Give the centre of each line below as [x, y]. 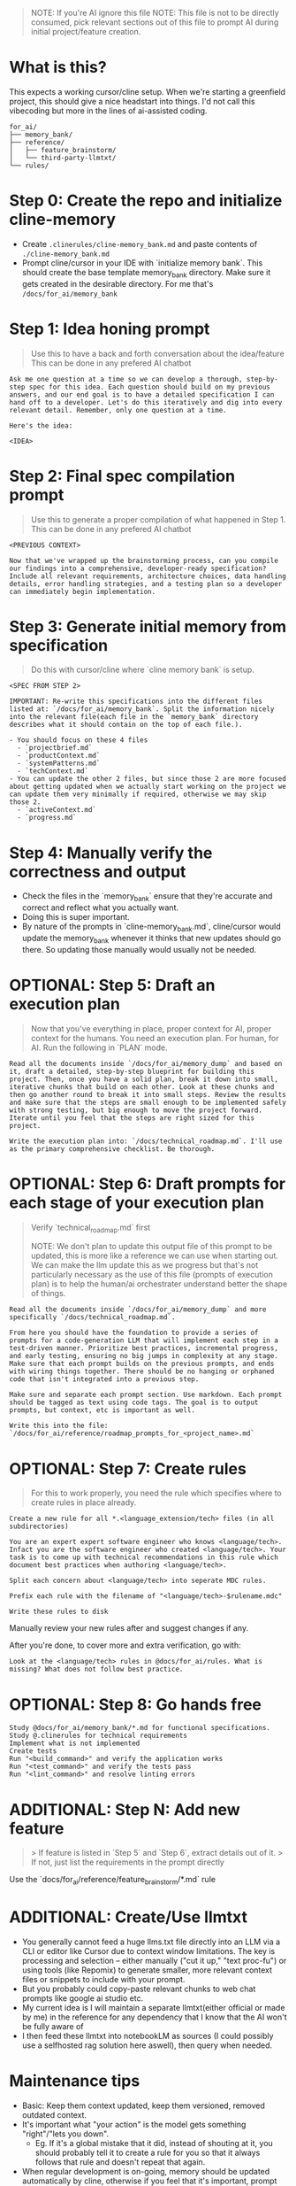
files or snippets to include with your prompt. [103, 1980]
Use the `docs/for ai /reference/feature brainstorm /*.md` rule [113, 1881]
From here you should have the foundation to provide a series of [134, 1333]
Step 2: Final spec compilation [122, 476]
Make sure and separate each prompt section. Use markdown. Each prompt [146, 1395]
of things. [48, 1294]
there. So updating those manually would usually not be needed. [139, 949]
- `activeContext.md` [57, 810]
